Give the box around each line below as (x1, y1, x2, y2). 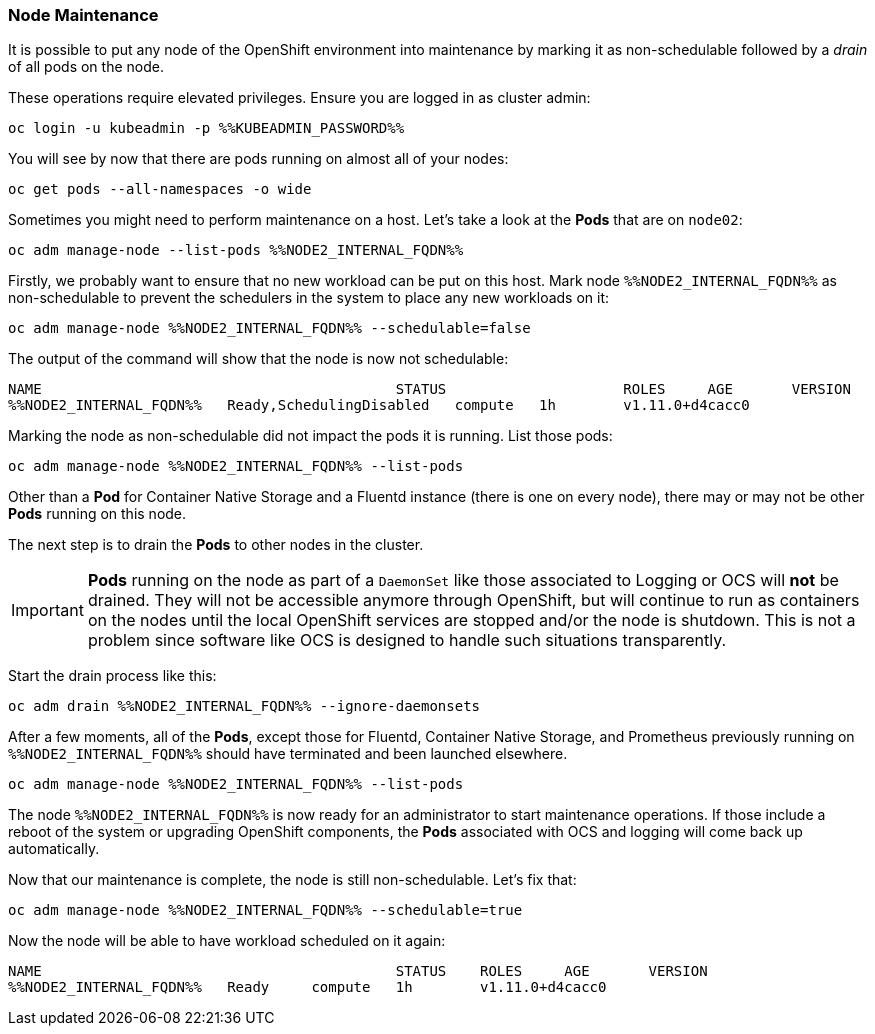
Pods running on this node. (8, 505, 187, 523)
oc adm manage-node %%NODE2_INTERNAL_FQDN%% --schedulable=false (8, 320, 531, 337)
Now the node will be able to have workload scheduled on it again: (8, 932, 446, 950)
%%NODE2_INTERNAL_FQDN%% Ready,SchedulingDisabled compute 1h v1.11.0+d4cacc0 (8, 397, 750, 414)
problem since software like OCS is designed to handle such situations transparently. (87, 630, 727, 651)
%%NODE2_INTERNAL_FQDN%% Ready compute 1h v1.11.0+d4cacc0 (8, 979, 607, 996)
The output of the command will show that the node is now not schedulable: (8, 350, 509, 368)
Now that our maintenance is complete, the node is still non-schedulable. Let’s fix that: (8, 871, 577, 889)
